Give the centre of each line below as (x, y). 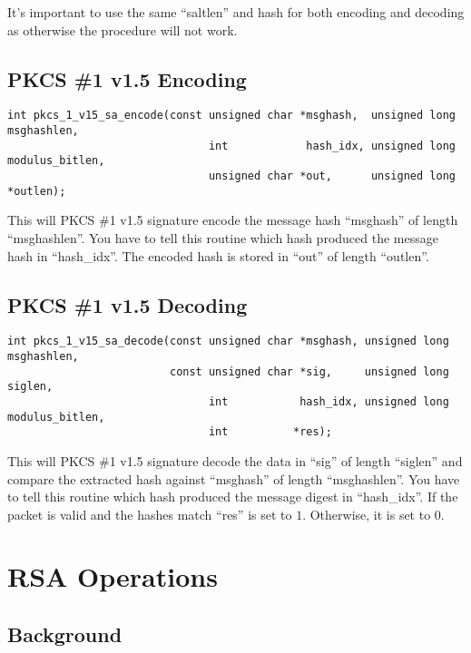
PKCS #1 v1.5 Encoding (127, 78)
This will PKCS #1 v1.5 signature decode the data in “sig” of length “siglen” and (235, 460)
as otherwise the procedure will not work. (123, 29)
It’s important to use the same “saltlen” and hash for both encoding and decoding (236, 12)
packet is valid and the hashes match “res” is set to (150, 514)
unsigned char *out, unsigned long (332, 176)
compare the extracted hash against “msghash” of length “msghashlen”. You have (234, 478)
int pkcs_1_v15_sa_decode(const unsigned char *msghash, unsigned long (228, 341)
